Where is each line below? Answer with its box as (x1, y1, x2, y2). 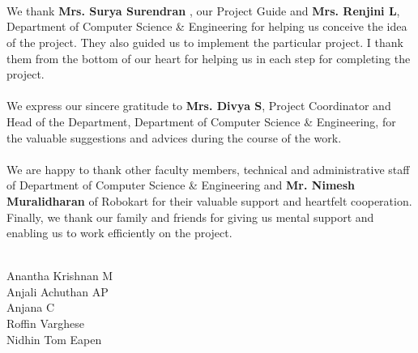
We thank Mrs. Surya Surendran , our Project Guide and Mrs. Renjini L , (6, 2, 400, 19)
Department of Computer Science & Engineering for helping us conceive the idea (6, 18, 407, 35)
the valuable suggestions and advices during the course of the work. (6, 129, 342, 146)
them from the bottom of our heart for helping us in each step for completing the (6, 49, 411, 66)
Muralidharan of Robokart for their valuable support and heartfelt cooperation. (6, 192, 412, 209)
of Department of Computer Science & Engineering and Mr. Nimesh (6, 176, 355, 194)
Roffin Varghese (6, 315, 84, 332)
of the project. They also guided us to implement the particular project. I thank (6, 33, 403, 50)
